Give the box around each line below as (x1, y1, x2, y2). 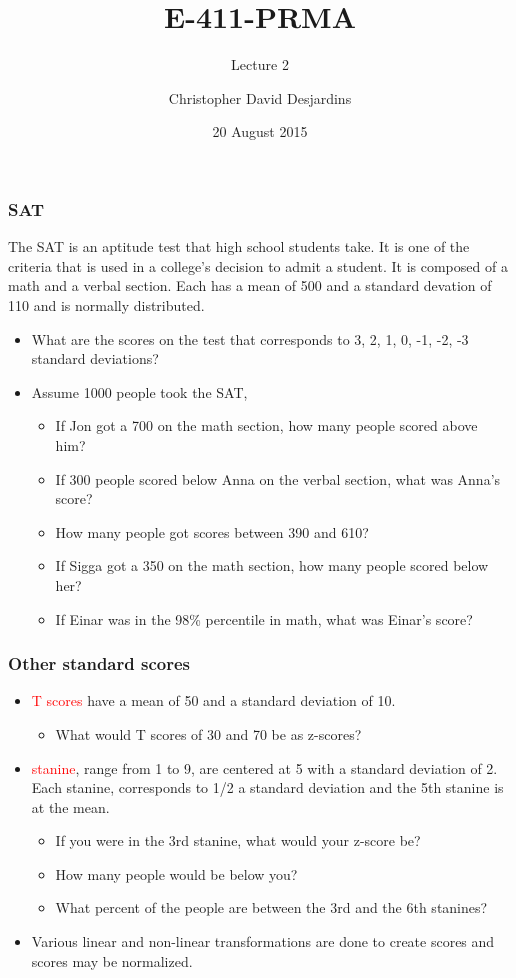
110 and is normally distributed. (8, 294, 205, 315)
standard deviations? (31, 348, 159, 369)
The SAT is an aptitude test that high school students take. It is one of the (8, 236, 470, 257)
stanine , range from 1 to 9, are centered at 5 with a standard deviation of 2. (31, 757, 498, 778)
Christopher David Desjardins (168, 87, 352, 108)
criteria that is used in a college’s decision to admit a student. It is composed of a (8, 255, 508, 276)
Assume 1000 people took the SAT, (31, 381, 248, 402)
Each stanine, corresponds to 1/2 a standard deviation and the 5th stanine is (31, 777, 504, 798)
